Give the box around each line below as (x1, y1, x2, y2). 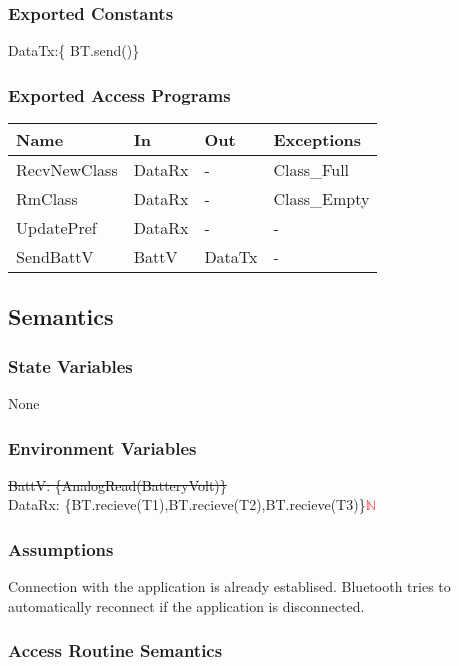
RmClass (16, 187, 78, 211)
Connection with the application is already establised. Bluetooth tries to (8, 576, 451, 597)
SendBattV (16, 245, 94, 269)
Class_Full (273, 158, 350, 182)
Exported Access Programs (8, 82, 231, 107)
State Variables (8, 353, 133, 378)
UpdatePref (16, 216, 97, 240)
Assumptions (8, 536, 114, 561)
